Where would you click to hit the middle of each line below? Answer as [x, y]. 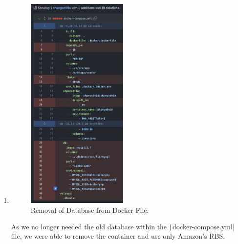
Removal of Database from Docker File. [90, 210]
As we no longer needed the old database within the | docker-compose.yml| [123, 226]
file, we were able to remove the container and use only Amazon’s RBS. [118, 236]
